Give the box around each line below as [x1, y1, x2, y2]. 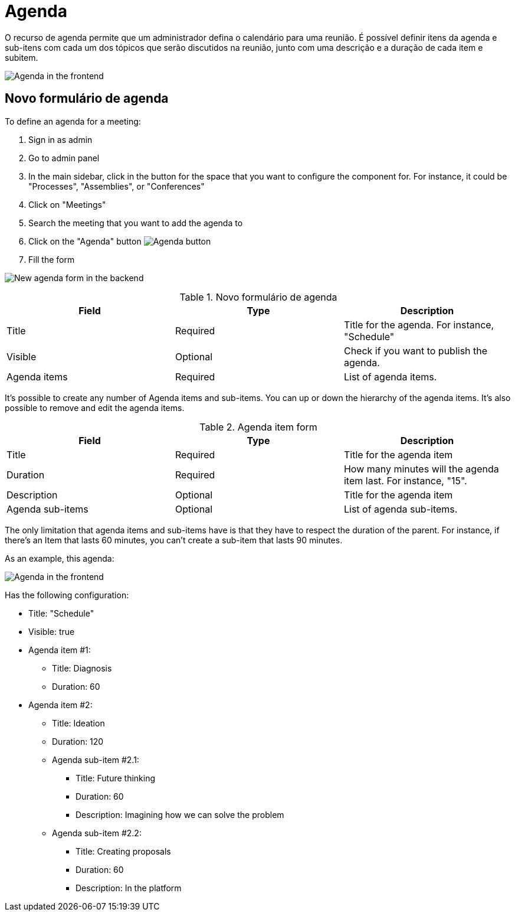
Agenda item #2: [28, 699, 93, 710]
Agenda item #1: [28, 644, 91, 655]
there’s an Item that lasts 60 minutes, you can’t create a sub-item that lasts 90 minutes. [5, 534, 343, 545]
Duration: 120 [52, 736, 104, 747]
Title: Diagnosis [52, 663, 112, 673]
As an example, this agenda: [5, 553, 114, 563]
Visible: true [28, 626, 75, 637]
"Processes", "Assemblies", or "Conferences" [28, 181, 205, 191]
